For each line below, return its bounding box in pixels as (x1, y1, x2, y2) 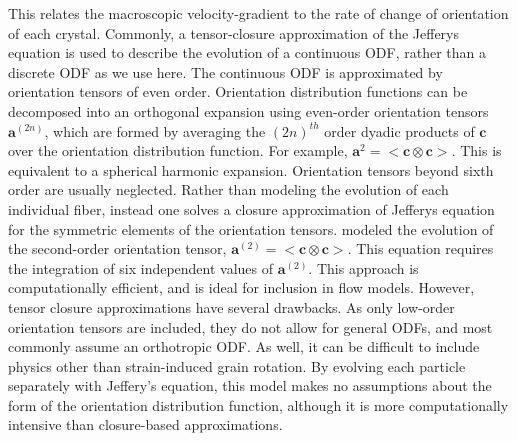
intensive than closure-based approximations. (8, 414, 283, 435)
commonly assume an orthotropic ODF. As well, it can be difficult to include (8, 336, 480, 357)
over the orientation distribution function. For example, (8, 140, 348, 161)
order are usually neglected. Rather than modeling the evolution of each (8, 179, 449, 200)
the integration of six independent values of (8, 257, 274, 278)
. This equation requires (347, 238, 494, 259)
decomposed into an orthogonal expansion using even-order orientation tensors (8, 100, 489, 121)
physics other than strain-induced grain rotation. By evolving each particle (8, 355, 466, 376)
